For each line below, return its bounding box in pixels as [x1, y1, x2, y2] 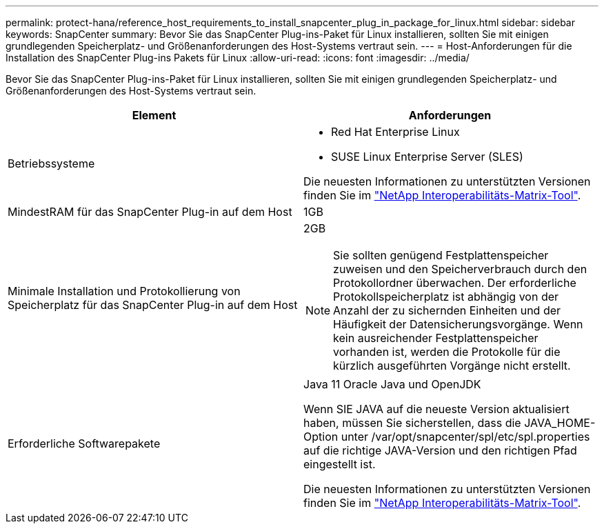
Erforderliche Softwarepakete [8, 437, 161, 450]
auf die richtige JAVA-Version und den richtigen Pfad [303, 443, 577, 457]
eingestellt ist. [303, 457, 376, 471]
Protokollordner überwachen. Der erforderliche [333, 276, 576, 290]
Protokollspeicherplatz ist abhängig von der [333, 290, 559, 303]
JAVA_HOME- [524, 416, 596, 430]
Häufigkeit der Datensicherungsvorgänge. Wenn [333, 317, 583, 331]
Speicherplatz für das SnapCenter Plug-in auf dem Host [8, 298, 298, 312]
